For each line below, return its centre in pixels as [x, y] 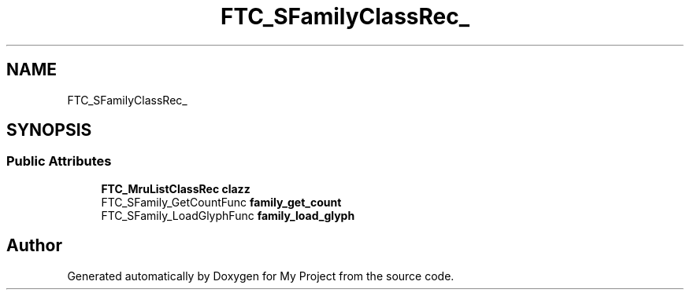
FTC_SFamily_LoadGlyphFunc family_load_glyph [228, 215]
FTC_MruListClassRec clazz [176, 188]
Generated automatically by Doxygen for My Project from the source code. [261, 276]
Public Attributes [59, 161]
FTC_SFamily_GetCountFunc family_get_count [221, 202]
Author [34, 246]
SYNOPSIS [49, 130]
